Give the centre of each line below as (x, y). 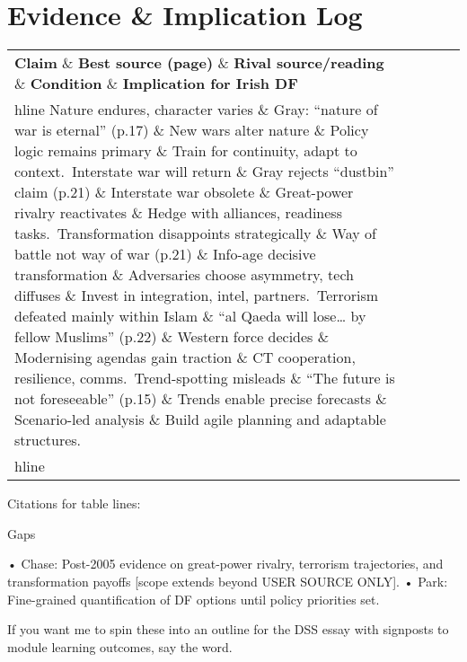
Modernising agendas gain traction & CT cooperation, (185, 357)
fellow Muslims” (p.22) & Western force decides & (172, 337)
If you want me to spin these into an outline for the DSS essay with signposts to (228, 629)
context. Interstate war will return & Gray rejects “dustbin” (204, 172)
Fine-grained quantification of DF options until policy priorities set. (194, 599)
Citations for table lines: (74, 503)
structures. (48, 440)
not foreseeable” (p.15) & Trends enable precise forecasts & (201, 399)
